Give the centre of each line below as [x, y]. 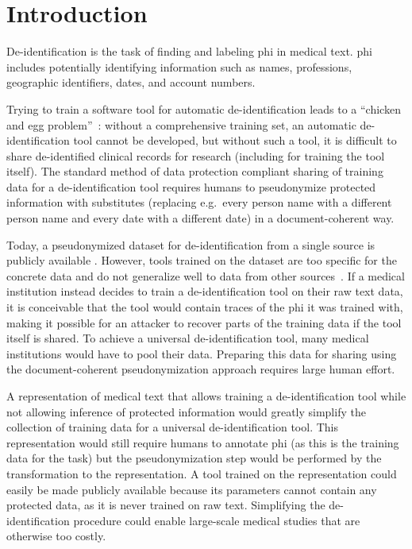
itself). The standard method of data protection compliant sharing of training [195, 171]
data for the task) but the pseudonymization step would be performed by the [194, 458]
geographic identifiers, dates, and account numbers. [131, 82]
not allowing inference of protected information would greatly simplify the [186, 411]
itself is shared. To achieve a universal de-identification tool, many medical [188, 338]
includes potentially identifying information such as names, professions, [179, 66]
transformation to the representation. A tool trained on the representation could [202, 473]
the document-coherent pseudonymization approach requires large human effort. [201, 369]
